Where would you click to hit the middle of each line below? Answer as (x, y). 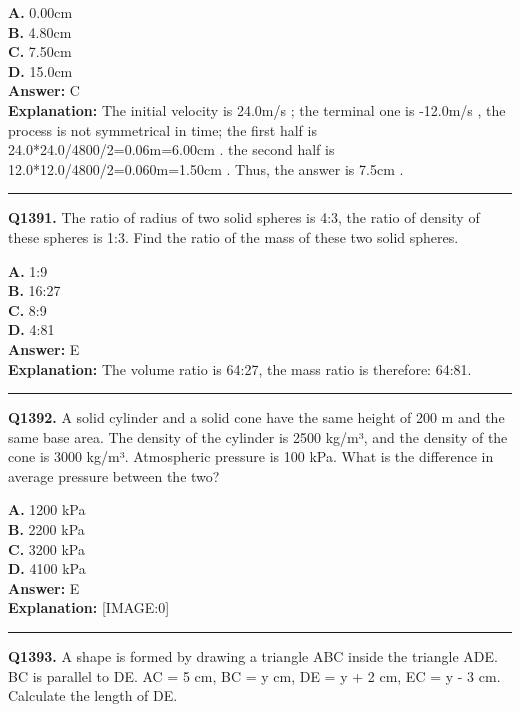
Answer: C (44, 90)
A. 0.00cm (40, 12)
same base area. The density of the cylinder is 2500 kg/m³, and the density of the (258, 436)
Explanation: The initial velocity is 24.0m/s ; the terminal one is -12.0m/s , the (257, 109)
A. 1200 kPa (47, 509)
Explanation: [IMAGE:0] (89, 607)
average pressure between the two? (114, 475)
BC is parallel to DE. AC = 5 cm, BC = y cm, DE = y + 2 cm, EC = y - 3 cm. (254, 675)
